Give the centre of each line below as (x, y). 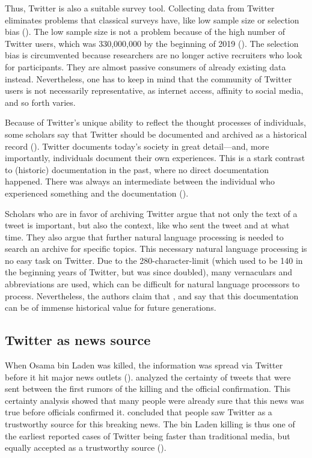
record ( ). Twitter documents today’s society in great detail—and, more (137, 146)
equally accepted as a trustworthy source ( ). (86, 447)
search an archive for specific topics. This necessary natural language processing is (156, 249)
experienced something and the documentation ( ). (97, 193)
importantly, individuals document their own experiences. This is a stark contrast (155, 158)
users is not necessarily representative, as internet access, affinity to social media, (154, 90)
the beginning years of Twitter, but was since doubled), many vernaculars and (149, 272)
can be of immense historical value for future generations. (111, 307)
